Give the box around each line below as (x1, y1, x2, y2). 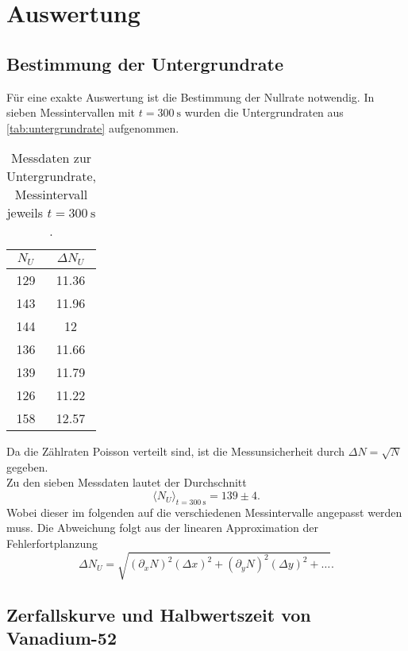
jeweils (6, 203, 44, 222)
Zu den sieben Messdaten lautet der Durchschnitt (6, 474, 247, 491)
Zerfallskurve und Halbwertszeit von (6, 602, 311, 626)
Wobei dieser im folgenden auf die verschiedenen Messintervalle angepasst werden (6, 503, 402, 520)
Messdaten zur (10, 148, 92, 168)
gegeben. (6, 458, 48, 475)
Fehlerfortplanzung (6, 535, 98, 552)
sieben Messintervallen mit (6, 104, 136, 121)
